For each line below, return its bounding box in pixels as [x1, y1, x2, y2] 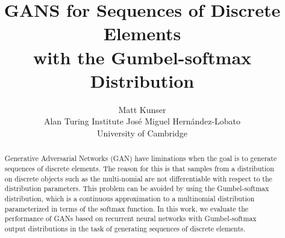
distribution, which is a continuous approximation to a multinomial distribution [4, 193, 255, 203]
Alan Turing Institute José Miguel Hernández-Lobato [43, 115, 241, 127]
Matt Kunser [118, 103, 166, 115]
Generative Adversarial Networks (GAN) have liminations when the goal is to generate [4, 153, 277, 163]
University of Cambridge [97, 126, 187, 139]
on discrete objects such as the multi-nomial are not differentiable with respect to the [4, 173, 272, 183]
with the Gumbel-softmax [33, 44, 252, 69]
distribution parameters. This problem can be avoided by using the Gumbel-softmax [4, 183, 269, 194]
